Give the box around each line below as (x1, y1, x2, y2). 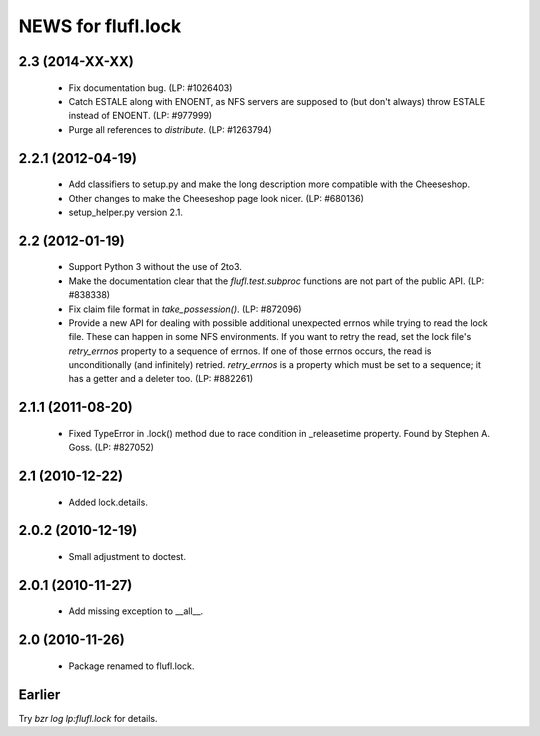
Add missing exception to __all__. (68, 605, 204, 617)
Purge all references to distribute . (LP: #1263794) (68, 123, 272, 135)
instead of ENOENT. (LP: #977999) (68, 110, 213, 122)
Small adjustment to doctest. (68, 551, 187, 563)
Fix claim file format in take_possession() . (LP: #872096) (68, 303, 302, 315)
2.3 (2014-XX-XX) (18, 53, 134, 70)
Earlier (18, 686, 61, 703)
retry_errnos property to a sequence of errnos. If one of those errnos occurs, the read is (68, 345, 432, 357)
